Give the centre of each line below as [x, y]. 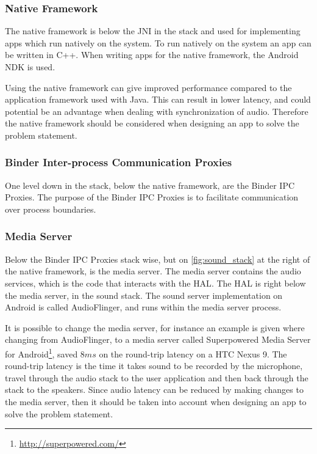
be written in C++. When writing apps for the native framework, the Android [152, 55]
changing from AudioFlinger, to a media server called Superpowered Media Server [158, 339]
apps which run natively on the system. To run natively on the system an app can [158, 42]
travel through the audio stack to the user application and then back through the [157, 377]
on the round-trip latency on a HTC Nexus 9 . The [193, 353]
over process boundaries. [51, 209]
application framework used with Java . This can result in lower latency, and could [158, 99]
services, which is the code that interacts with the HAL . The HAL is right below [155, 283]
